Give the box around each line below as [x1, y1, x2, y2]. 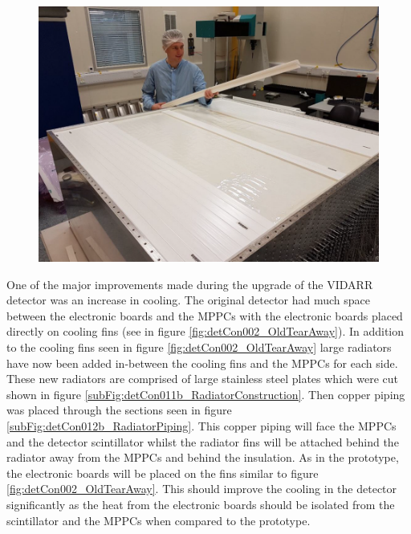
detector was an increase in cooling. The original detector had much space [6, 291, 371, 308]
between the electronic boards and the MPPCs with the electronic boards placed [6, 307, 403, 324]
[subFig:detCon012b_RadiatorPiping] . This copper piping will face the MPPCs [6, 417, 397, 434]
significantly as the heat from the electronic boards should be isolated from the [6, 495, 395, 512]
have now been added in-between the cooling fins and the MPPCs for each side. [6, 354, 398, 371]
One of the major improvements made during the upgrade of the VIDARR [6, 275, 373, 292]
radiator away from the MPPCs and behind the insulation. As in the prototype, [6, 449, 399, 466]
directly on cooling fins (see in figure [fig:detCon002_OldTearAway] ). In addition [6, 323, 405, 340]
